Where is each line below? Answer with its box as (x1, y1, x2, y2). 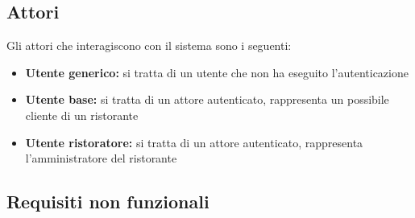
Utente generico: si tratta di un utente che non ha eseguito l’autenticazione (25, 64, 409, 80)
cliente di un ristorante (25, 106, 139, 123)
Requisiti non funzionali (6, 189, 210, 214)
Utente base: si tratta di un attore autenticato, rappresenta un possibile (25, 91, 389, 108)
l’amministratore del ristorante (25, 150, 177, 167)
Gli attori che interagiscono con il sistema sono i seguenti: (6, 37, 292, 54)
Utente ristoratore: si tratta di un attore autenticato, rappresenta (25, 134, 363, 150)
